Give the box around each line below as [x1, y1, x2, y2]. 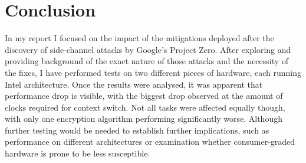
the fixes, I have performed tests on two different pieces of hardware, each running [5, 66, 301, 78]
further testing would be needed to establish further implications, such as [5, 124, 269, 136]
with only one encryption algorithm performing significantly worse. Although [5, 112, 282, 125]
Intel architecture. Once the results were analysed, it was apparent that [5, 78, 263, 90]
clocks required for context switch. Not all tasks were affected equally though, [5, 101, 285, 113]
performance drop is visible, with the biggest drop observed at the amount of [5, 89, 283, 102]
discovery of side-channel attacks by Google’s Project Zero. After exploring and [5, 43, 291, 55]
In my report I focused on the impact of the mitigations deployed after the [5, 32, 274, 44]
